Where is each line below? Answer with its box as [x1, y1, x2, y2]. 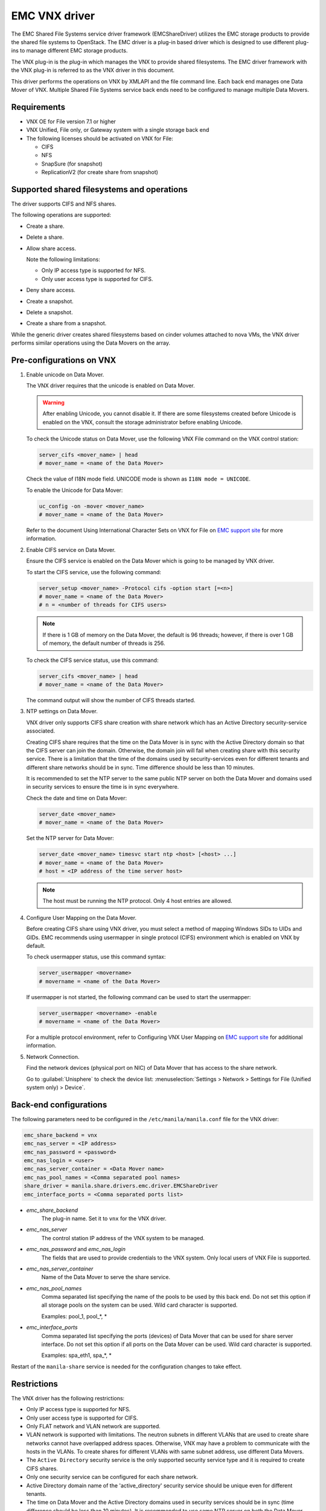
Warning [42, 399, 65, 406]
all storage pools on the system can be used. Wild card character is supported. [41, 1301, 238, 1309]
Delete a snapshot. [26, 308, 73, 315]
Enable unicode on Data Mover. [26, 371, 104, 378]
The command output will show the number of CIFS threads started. [26, 696, 196, 704]
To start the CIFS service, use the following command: [26, 568, 161, 575]
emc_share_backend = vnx [24, 1131, 98, 1139]
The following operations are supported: [11, 212, 112, 219]
